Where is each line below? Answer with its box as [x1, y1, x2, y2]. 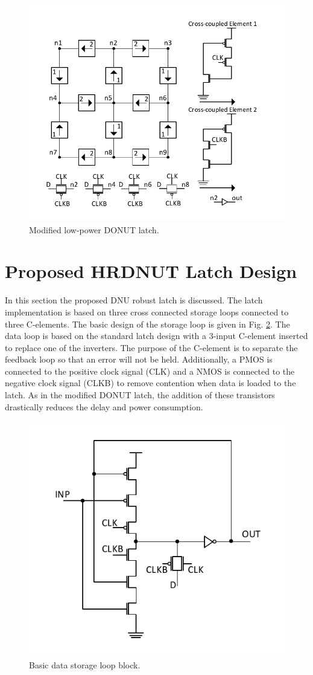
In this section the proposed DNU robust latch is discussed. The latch [5, 294, 263, 306]
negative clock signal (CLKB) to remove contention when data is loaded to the [5, 376, 296, 389]
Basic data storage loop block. [29, 659, 141, 671]
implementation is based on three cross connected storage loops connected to [5, 305, 289, 318]
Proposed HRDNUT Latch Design [5, 259, 297, 283]
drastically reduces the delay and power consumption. [5, 400, 203, 413]
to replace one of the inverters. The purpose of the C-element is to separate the [5, 341, 298, 354]
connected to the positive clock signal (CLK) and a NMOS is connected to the [5, 364, 295, 377]
